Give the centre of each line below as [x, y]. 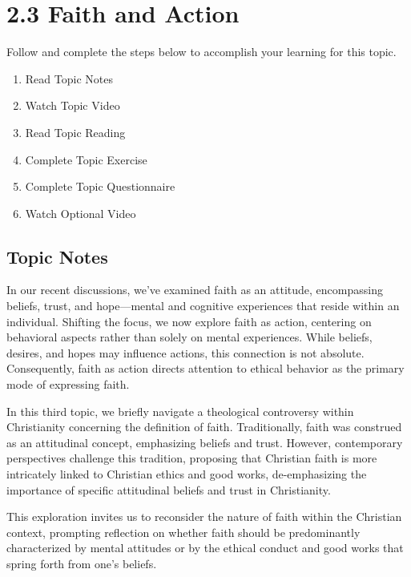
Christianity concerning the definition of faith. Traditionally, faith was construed [204, 427]
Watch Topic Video [73, 105]
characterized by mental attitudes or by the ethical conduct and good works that [205, 548]
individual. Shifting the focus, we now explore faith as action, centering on [189, 321]
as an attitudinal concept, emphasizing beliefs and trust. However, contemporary [205, 442]
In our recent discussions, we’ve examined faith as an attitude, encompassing [195, 290]
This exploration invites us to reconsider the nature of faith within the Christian [204, 516]
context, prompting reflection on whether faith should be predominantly [183, 532]
